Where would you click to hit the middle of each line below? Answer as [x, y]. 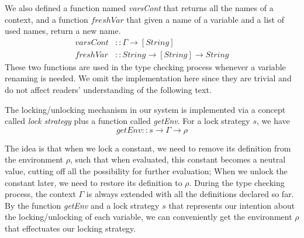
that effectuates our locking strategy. [70, 228]
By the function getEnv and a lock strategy [82, 205]
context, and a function [46, 19]
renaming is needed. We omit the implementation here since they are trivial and [148, 78]
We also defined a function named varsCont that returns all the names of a [139, 8]
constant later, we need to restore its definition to [94, 182]
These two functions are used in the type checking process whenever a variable [145, 66]
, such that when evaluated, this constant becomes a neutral [178, 159]
